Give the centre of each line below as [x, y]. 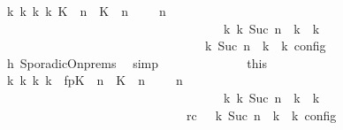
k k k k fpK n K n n [95, 80]
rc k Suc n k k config [261, 115]
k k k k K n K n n [86, 11]
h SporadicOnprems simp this [137, 62]
